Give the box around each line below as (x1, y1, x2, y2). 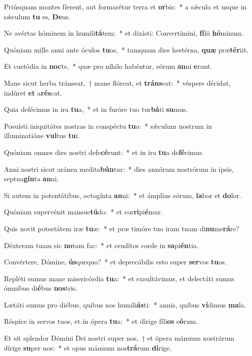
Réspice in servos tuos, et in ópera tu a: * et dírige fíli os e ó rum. (4, 316, 198, 326)
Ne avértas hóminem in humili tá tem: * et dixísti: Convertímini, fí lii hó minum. (4, 28, 244, 38)
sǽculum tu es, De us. (4, 11, 71, 21)
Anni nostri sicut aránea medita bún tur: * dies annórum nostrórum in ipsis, (4, 163, 234, 174)
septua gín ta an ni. (4, 173, 59, 184)
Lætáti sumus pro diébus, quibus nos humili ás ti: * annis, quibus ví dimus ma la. (4, 299, 246, 309)
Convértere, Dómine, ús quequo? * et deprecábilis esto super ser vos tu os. (4, 256, 227, 267)
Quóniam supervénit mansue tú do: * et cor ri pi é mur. (4, 206, 163, 217)
